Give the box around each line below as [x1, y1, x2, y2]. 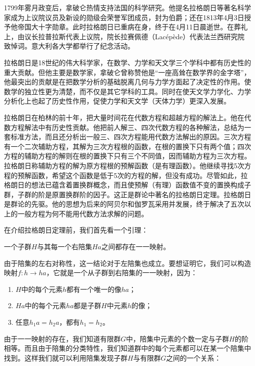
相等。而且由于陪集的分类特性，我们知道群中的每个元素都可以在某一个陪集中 [4, 343, 251, 353]
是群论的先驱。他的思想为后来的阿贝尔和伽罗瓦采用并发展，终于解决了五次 [4, 199, 244, 209]
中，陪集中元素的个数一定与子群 [126, 333, 229, 343]
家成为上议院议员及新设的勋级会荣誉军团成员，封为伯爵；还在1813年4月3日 [4, 12, 244, 22]
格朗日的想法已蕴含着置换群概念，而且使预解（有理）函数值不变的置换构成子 [4, 180, 251, 190]
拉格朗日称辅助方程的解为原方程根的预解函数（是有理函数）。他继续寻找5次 [4, 160, 244, 170]
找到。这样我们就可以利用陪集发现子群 [4, 352, 127, 363]
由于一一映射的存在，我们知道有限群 [4, 333, 121, 343]
